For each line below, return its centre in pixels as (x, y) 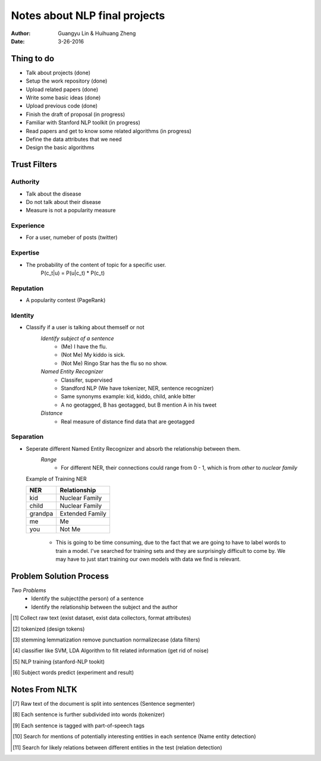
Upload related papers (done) (62, 89)
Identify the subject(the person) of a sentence (87, 599)
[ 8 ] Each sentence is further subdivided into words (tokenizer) (89, 715)
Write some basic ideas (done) (63, 98)
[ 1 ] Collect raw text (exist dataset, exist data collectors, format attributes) (102, 618)
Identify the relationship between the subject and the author (105, 607)
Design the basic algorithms (60, 147)
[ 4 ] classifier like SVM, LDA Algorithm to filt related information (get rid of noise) (111, 650)
